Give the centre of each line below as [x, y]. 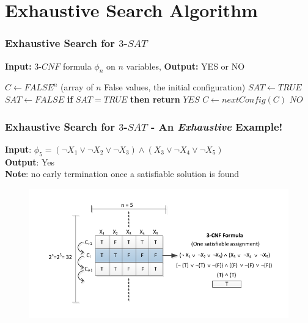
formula [77, 66]
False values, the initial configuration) [175, 87]
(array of [77, 87]
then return [155, 99]
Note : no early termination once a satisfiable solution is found [122, 174]
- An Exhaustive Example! [217, 126]
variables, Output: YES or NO [185, 66]
